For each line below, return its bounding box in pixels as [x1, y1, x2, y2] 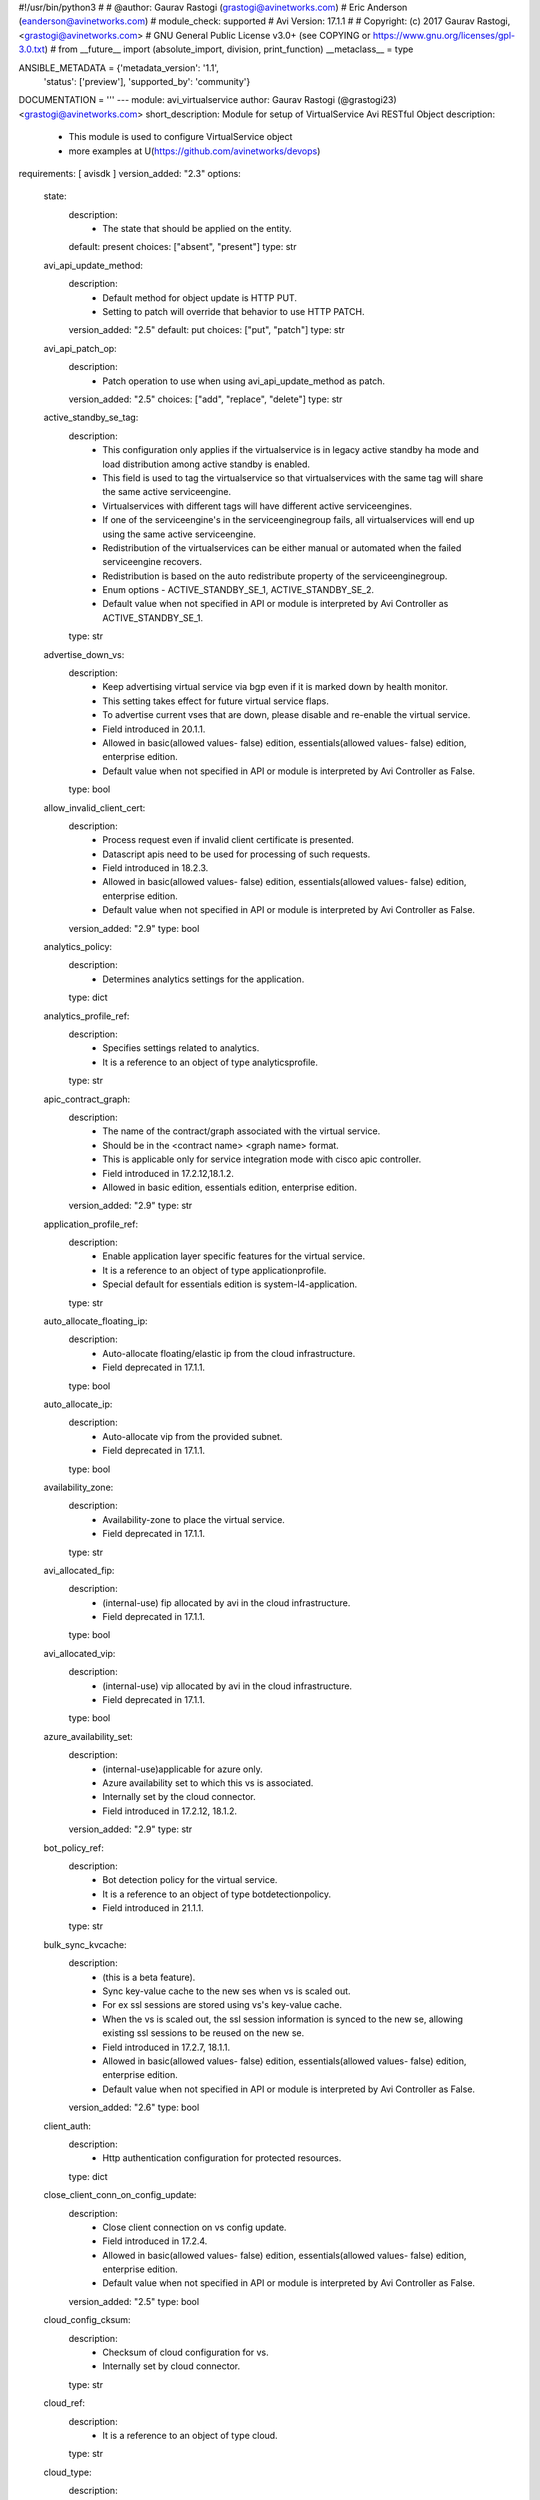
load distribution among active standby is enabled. [102, 458, 310, 470]
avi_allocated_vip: [43, 1647, 116, 1659]
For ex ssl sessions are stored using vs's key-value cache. [102, 1999, 343, 2011]
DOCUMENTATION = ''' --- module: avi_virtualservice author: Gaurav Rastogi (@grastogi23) [18, 94, 397, 106]
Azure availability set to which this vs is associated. [102, 1776, 314, 1789]
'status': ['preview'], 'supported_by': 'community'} [43, 75, 251, 87]
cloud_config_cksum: [43, 2314, 131, 2326]
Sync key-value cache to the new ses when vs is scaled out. [102, 1985, 351, 1997]
